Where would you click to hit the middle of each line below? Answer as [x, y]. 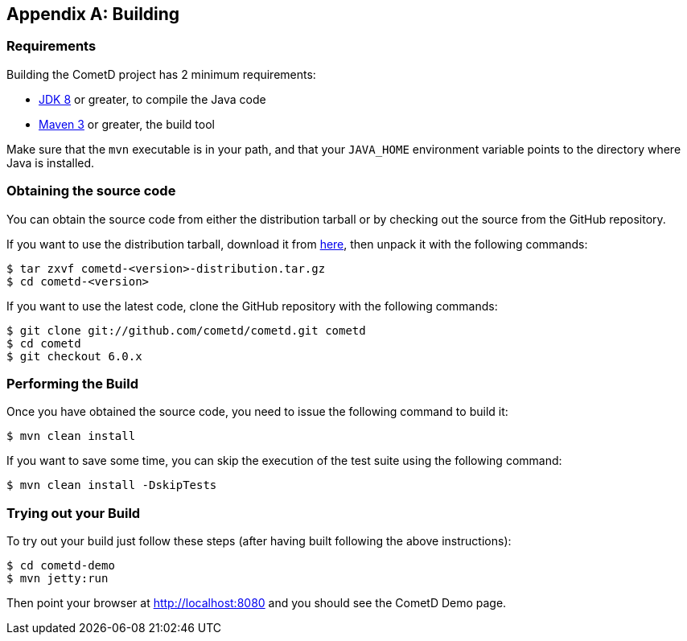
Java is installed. [51, 162]
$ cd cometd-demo [61, 566]
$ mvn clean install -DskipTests [112, 485]
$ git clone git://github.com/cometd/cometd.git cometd [186, 330]
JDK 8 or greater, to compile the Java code [152, 99]
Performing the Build [72, 383]
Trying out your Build [74, 513]
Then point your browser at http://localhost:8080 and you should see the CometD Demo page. [257, 603]
